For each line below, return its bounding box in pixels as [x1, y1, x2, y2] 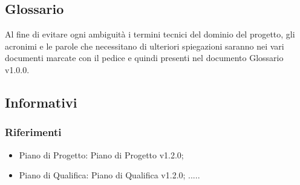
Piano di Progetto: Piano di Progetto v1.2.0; [19, 148, 184, 161]
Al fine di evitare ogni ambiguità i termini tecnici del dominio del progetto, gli [5, 28, 295, 41]
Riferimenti [5, 125, 62, 140]
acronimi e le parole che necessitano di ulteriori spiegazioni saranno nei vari [5, 39, 284, 52]
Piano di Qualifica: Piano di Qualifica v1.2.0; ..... [19, 169, 200, 181]
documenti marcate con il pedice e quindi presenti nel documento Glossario [5, 51, 284, 64]
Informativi [5, 92, 77, 111]
